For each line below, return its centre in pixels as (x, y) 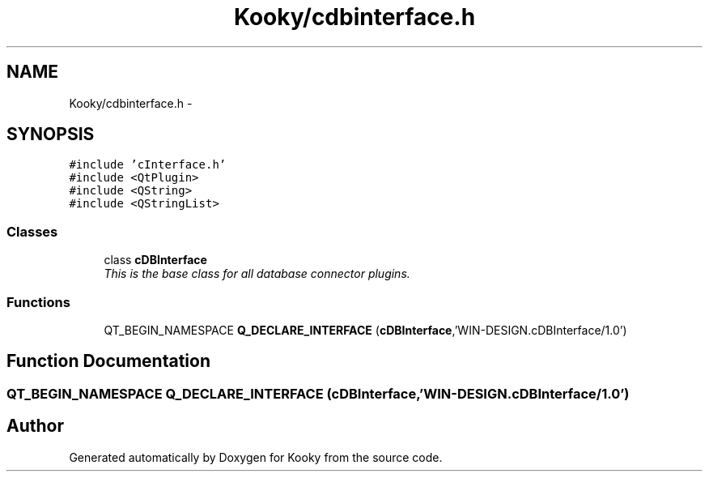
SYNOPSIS (51, 134)
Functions (38, 302)
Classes (32, 231)
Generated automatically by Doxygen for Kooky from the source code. (256, 457)
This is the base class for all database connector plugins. (257, 274)
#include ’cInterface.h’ (148, 165)
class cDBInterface (155, 260)
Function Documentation (108, 361)
